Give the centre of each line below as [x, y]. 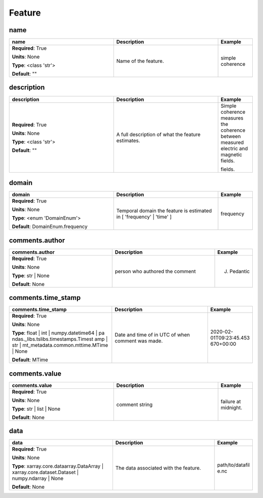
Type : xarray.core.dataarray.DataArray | [58, 466]
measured [232, 142]
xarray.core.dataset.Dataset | [45, 472]
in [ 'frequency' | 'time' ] [144, 217]
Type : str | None [31, 276]
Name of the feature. [140, 61]
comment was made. [139, 341]
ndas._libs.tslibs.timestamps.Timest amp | [60, 339]
